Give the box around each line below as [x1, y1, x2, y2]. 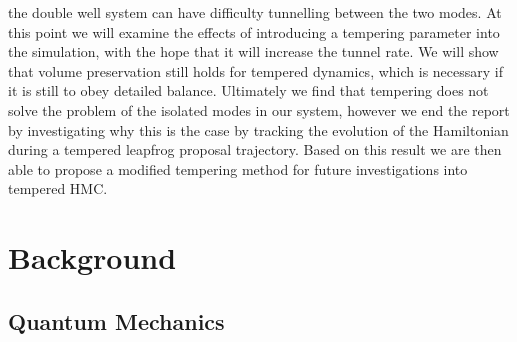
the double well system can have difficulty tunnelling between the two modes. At [8, 2, 502, 22]
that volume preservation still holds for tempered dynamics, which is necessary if [8, 60, 503, 81]
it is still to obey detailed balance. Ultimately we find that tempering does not [8, 80, 489, 101]
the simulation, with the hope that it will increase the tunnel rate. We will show [8, 41, 499, 62]
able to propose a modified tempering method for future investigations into [8, 158, 468, 179]
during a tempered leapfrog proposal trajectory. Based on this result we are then [8, 139, 502, 160]
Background [8, 237, 177, 278]
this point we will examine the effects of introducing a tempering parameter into [8, 21, 500, 42]
